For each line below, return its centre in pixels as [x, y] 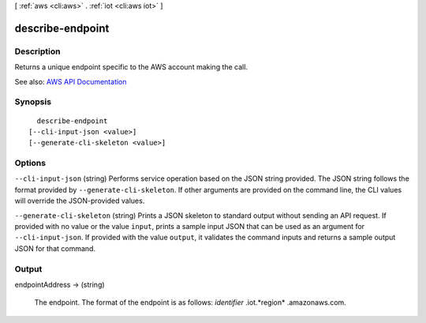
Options [30, 163]
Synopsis [33, 102]
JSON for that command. [55, 248]
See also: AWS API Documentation [71, 81]
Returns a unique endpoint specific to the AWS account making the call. [131, 67]
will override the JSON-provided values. [80, 201]
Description [37, 51]
